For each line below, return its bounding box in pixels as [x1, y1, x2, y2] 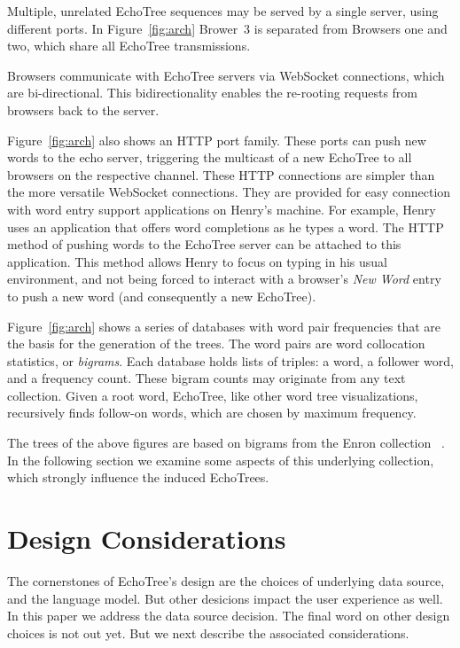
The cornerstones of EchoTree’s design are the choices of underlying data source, [7, 571, 445, 589]
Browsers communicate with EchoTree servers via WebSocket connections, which [7, 66, 445, 84]
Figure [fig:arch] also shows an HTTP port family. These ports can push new [7, 130, 426, 149]
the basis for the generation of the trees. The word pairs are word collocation [7, 334, 425, 353]
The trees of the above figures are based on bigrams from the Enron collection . [7, 433, 445, 452]
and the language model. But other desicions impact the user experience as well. [7, 589, 443, 607]
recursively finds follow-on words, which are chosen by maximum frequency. [7, 403, 417, 422]
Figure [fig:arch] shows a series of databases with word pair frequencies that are [7, 316, 441, 335]
